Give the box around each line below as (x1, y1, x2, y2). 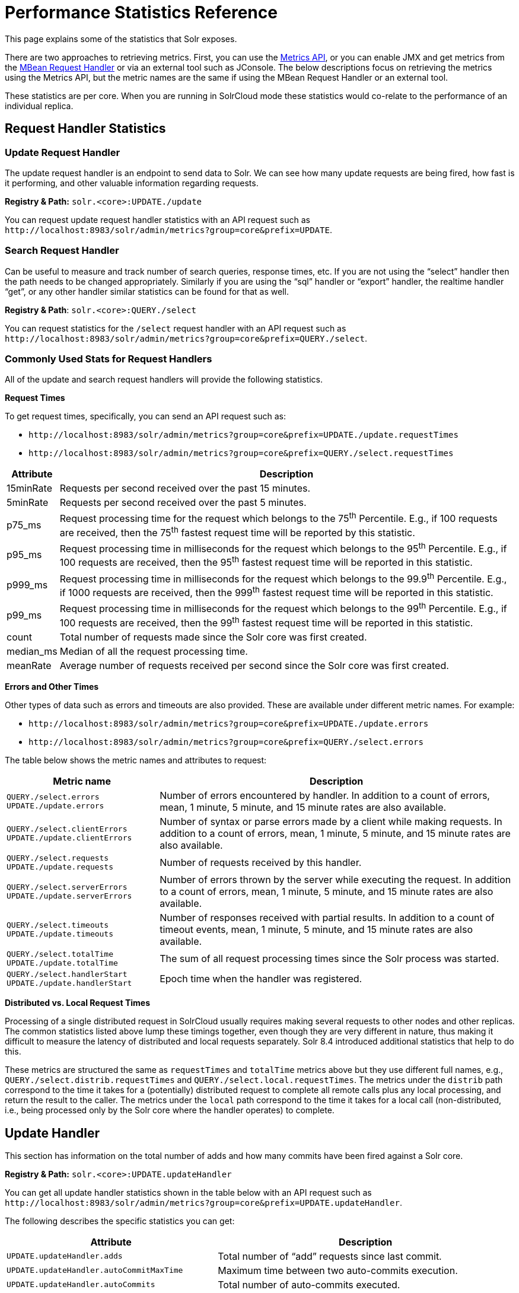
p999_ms (7, 579, 48, 591)
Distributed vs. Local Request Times (5, 998, 150, 1008)
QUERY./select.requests (7, 853, 109, 863)
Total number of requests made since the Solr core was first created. (59, 631, 367, 644)
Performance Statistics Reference (5, 2, 278, 23)
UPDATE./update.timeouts (7, 929, 114, 939)
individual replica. (5, 100, 74, 111)
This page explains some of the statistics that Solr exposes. (5, 33, 237, 44)
